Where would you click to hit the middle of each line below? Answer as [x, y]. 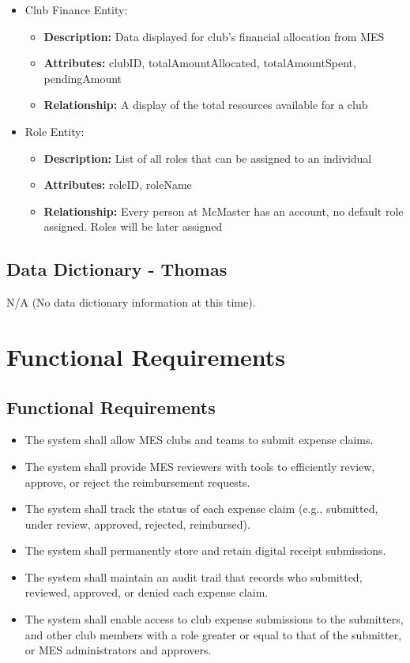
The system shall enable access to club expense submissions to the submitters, [214, 619]
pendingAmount [83, 78]
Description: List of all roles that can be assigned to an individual [208, 158]
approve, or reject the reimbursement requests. [137, 482]
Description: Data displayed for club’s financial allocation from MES [214, 36]
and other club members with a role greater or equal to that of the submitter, [213, 634]
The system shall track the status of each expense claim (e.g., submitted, [201, 509]
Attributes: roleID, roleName [118, 185]
